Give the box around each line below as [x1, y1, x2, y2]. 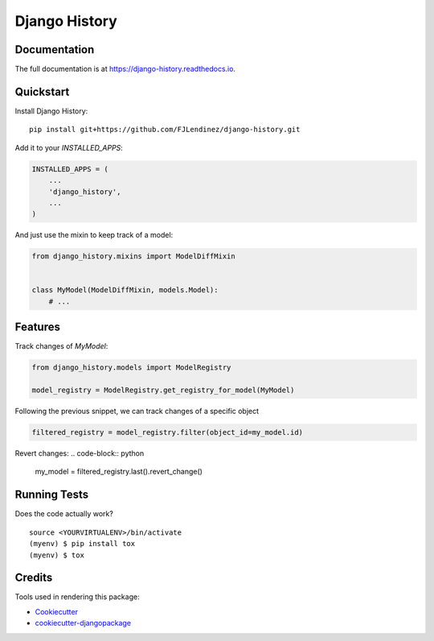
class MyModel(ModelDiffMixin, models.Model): [31, 286, 219, 295]
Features [14, 320, 60, 334]
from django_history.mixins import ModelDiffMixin [31, 252, 236, 261]
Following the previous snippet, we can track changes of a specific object [14, 407, 260, 416]
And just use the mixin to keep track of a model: [14, 230, 174, 240]
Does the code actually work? [14, 509, 114, 519]
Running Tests [14, 488, 88, 502]
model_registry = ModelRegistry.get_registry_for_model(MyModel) [31, 386, 295, 395]
